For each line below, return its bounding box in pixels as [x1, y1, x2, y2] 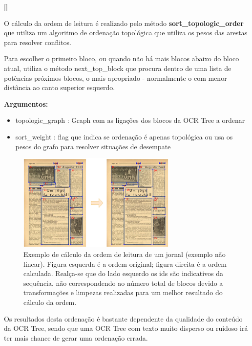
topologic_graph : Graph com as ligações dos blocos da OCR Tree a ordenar [15, 115, 245, 125]
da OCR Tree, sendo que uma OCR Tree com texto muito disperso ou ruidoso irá [4, 323, 248, 333]
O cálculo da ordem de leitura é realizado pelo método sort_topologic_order [4, 18, 244, 28]
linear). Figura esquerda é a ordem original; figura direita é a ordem [23, 258, 227, 269]
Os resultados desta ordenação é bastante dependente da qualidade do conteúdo [4, 313, 243, 323]
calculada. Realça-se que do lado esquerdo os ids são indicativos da [23, 268, 223, 278]
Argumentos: [4, 98, 48, 109]
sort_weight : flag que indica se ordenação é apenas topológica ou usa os [15, 131, 233, 141]
